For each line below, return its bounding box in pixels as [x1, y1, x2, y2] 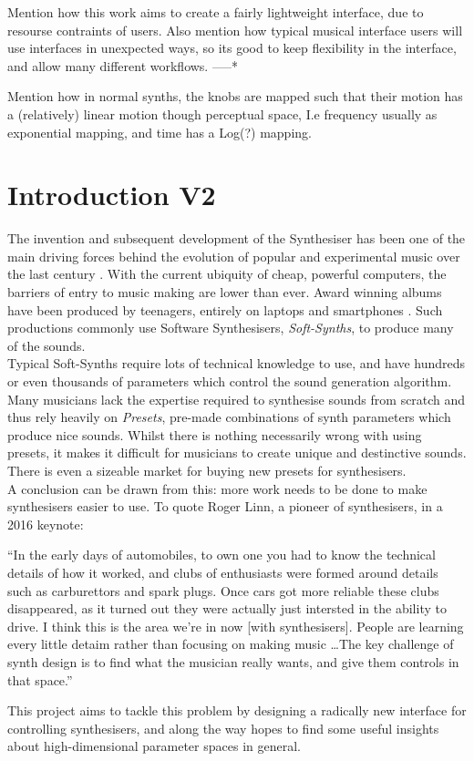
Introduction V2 [7, 176, 216, 213]
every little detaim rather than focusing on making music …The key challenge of [7, 634, 454, 653]
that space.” [7, 670, 73, 689]
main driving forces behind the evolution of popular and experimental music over [7, 246, 460, 265]
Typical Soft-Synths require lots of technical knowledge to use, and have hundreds [7, 354, 466, 373]
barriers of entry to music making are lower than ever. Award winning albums [7, 283, 442, 302]
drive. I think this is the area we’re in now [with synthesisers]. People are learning [7, 616, 464, 635]
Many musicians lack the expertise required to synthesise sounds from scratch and [7, 389, 466, 408]
